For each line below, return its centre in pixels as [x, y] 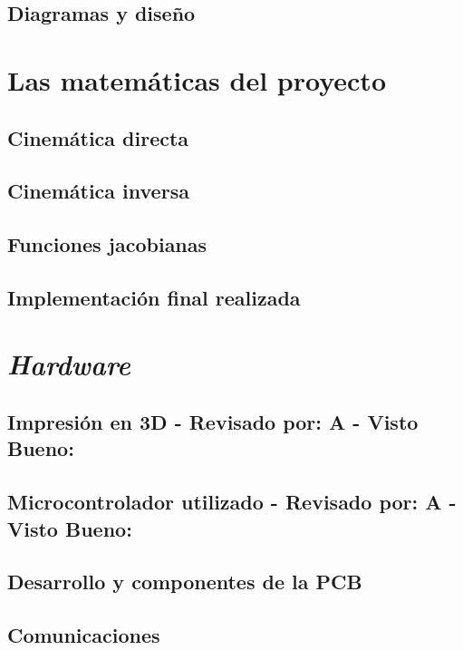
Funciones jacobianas [107, 244]
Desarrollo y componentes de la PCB [185, 582]
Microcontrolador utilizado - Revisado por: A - [232, 502]
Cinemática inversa [98, 191]
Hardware [69, 364]
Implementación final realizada [154, 297]
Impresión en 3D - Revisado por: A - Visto [213, 422]
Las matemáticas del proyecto [197, 79]
